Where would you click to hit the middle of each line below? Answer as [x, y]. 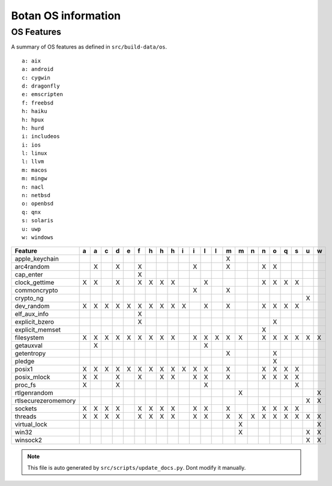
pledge [25, 362]
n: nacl [33, 187]
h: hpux [33, 120]
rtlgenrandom [34, 393]
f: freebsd [38, 103]
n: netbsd [36, 196]
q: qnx [32, 212]
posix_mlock [32, 377]
